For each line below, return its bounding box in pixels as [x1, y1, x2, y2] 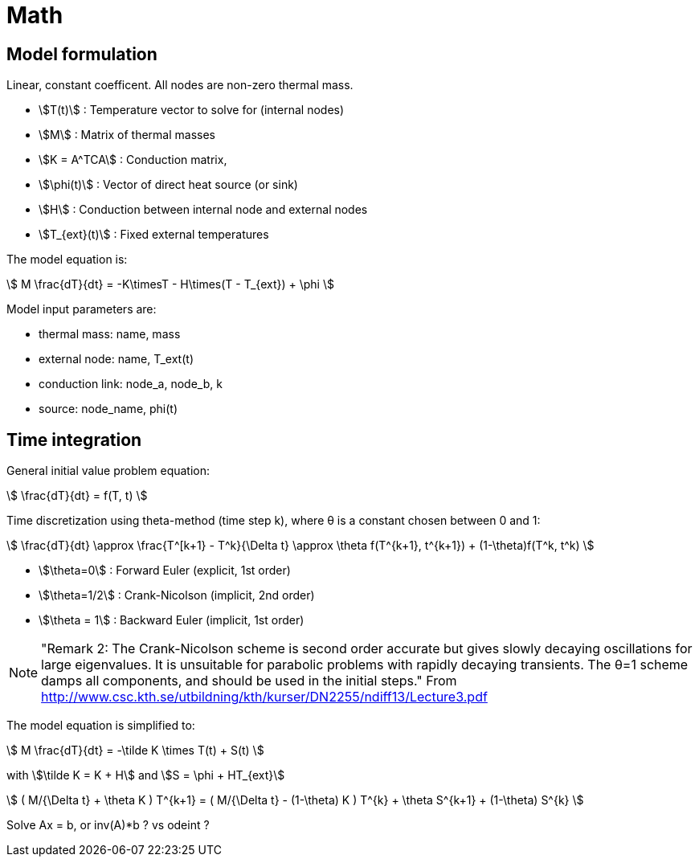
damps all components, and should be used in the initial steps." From [41, 673, 457, 689]
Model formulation [6, 43, 157, 64]
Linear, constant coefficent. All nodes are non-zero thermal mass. [6, 78, 354, 92]
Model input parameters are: [6, 302, 157, 317]
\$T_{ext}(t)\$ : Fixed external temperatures [39, 227, 269, 242]
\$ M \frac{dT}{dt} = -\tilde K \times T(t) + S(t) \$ [6, 743, 264, 758]
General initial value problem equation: [6, 464, 211, 478]
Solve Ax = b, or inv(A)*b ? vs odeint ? [6, 818, 210, 832]
